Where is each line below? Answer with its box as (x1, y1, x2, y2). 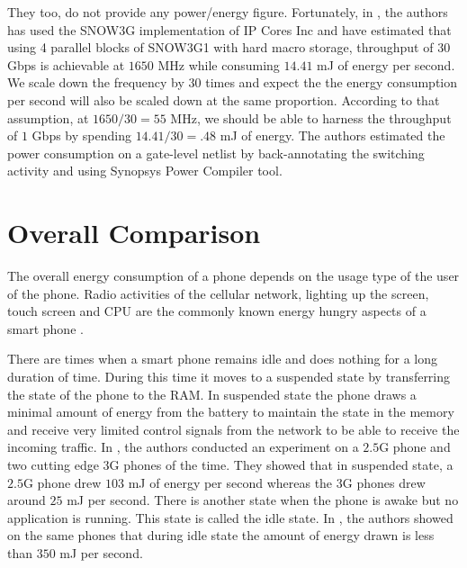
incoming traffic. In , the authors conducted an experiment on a (7, 437, 359, 456)
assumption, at (7, 108, 89, 127)
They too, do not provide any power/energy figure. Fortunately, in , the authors (7, 3, 448, 21)
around (7, 491, 46, 509)
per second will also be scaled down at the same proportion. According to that (7, 90, 440, 109)
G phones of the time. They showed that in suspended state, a (109, 455, 454, 473)
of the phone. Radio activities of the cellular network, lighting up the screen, (7, 284, 429, 302)
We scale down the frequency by (7, 73, 184, 92)
